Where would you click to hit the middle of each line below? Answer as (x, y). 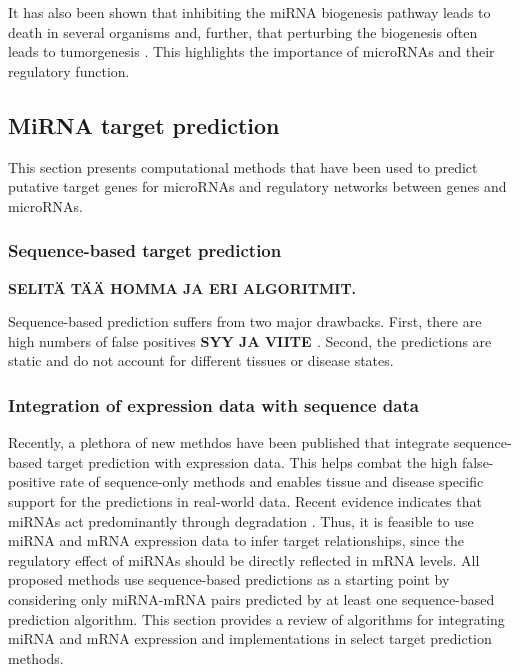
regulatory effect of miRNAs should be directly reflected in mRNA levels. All (244, 559)
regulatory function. (69, 70)
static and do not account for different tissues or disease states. (201, 360)
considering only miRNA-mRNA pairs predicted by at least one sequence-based (251, 598)
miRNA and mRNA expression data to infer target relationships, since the (236, 540)
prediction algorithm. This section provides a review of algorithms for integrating (256, 618)
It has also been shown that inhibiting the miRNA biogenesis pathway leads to (249, 12)
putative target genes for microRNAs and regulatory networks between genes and (257, 186)
